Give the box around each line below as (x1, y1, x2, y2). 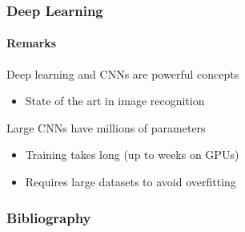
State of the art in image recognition (25, 92, 205, 109)
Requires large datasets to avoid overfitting (25, 173, 236, 190)
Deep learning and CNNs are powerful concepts (6, 65, 239, 82)
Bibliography (6, 207, 91, 227)
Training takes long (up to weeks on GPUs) (25, 146, 239, 163)
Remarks (6, 35, 57, 51)
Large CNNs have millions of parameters (6, 119, 206, 136)
